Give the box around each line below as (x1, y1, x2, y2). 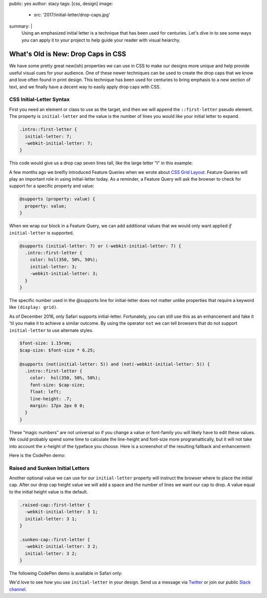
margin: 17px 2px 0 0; (30, 403, 85, 408)
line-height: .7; (30, 396, 72, 401)
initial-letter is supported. (9, 230, 74, 236)
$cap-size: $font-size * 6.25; (19, 347, 96, 353)
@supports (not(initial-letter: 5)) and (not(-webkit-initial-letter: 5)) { (19, 361, 210, 367)
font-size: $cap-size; (30, 382, 85, 388)
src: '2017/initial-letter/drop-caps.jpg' (34, 12, 110, 18)
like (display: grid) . (9, 304, 58, 310)
